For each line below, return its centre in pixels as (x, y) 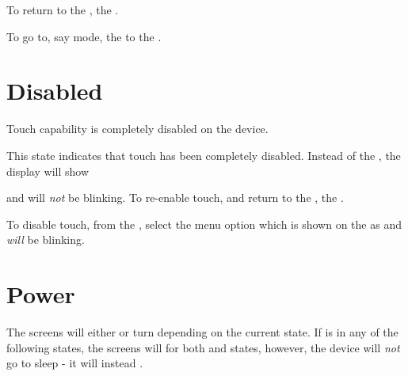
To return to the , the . (63, 9)
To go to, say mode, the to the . (84, 36)
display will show (48, 171)
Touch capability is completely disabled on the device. (137, 129)
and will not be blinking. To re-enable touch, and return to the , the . (175, 197)
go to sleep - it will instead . (75, 363)
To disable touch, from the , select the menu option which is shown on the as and (204, 224)
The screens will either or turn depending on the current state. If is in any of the (202, 332)
